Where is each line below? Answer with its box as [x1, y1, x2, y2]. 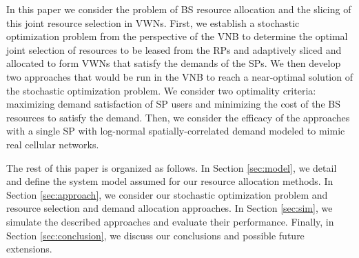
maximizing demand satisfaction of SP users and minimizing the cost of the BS [6, 97, 340, 111]
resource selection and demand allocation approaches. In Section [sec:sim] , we [6, 201, 333, 215]
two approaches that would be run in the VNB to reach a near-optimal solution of [6, 69, 353, 83]
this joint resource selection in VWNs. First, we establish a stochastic [6, 15, 300, 30]
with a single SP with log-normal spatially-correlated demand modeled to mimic [6, 123, 345, 138]
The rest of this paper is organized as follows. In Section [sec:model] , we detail [6, 160, 337, 175]
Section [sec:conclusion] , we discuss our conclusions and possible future [6, 228, 305, 242]
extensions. [6, 241, 52, 256]
